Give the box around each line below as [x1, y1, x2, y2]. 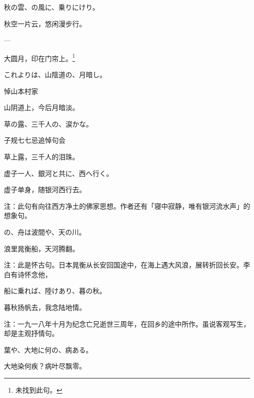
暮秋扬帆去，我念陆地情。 [4, 302, 86, 312]
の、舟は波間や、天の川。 [4, 226, 86, 237]
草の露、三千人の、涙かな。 [4, 118, 93, 129]
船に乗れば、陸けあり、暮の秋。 [4, 286, 106, 296]
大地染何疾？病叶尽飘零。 [4, 361, 86, 371]
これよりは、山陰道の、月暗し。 [4, 69, 106, 80]
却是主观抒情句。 [4, 328, 59, 338]
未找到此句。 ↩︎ [15, 384, 63, 395]
